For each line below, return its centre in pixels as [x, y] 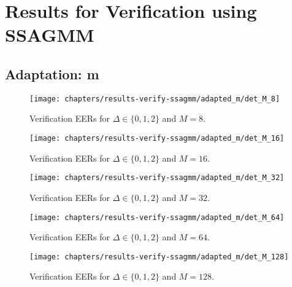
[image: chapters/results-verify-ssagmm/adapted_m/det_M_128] [159, 257]
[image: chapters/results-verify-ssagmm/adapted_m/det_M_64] [157, 217]
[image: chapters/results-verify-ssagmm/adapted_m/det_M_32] [157, 178]
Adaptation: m [52, 73]
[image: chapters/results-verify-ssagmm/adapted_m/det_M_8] [155, 99]
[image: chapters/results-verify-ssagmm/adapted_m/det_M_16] [157, 139]
